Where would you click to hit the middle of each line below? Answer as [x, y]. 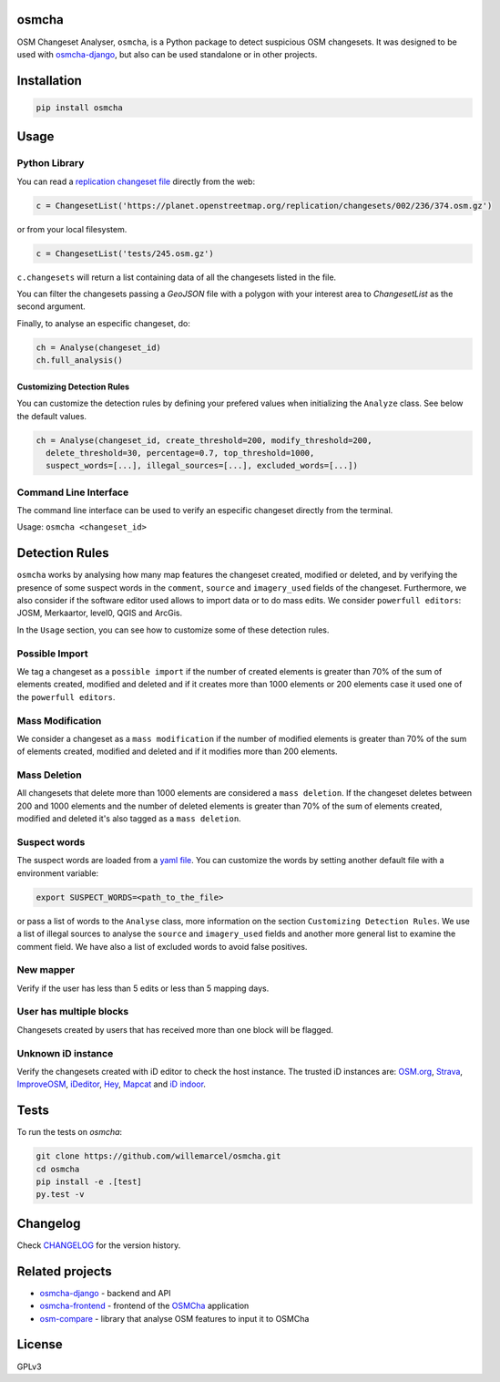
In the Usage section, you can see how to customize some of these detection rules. [173, 630]
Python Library [51, 163]
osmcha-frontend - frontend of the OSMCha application [144, 1306]
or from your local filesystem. [72, 229]
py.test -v [60, 1195]
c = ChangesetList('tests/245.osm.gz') [125, 253]
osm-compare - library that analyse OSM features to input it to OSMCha [174, 1318]
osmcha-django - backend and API [105, 1293]
